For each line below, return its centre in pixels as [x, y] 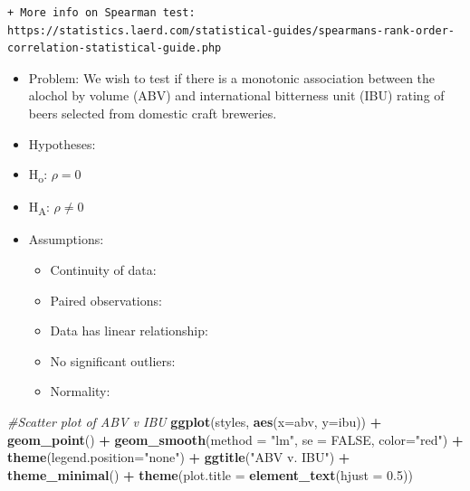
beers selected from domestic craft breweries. [153, 113]
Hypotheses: [62, 143]
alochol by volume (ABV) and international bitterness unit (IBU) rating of [236, 95]
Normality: [80, 391]
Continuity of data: [103, 269]
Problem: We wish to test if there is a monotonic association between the [232, 77]
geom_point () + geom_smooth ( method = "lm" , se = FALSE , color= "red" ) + [235, 439]
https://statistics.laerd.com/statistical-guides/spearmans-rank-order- [231, 30]
